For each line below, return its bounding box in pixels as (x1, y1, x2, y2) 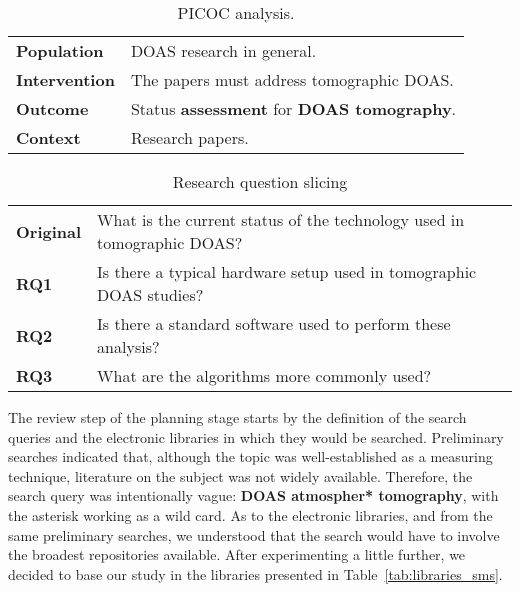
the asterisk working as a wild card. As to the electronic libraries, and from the (8, 504, 493, 525)
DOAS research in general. (130, 39, 317, 62)
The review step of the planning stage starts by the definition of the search (8, 407, 467, 427)
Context (16, 126, 81, 149)
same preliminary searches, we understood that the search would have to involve (8, 524, 500, 545)
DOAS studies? (97, 283, 204, 306)
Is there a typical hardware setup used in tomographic (97, 260, 477, 283)
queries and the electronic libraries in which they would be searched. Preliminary (8, 426, 504, 447)
